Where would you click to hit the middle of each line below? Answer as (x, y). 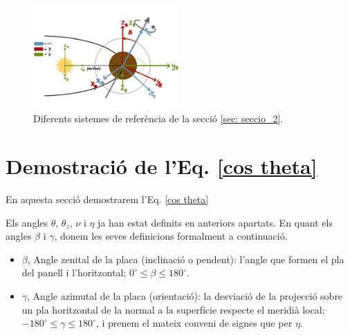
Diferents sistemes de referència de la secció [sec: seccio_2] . (158, 118)
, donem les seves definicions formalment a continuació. (171, 236)
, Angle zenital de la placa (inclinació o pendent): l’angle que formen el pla (186, 259)
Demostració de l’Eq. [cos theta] (162, 166)
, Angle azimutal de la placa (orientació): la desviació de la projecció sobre (185, 295)
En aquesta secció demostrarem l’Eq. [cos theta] (107, 199)
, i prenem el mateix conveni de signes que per (194, 323)
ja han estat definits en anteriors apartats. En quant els (215, 222)
